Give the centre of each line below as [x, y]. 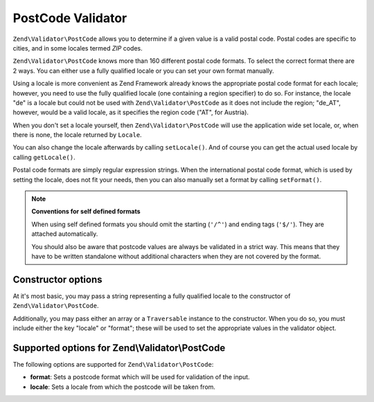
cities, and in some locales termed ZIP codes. [78, 48]
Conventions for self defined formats [86, 212]
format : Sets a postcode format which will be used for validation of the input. [140, 377]
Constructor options [58, 279]
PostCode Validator [70, 18]
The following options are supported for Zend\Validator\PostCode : [113, 364]
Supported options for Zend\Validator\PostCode [119, 348]
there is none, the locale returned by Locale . [77, 135]
